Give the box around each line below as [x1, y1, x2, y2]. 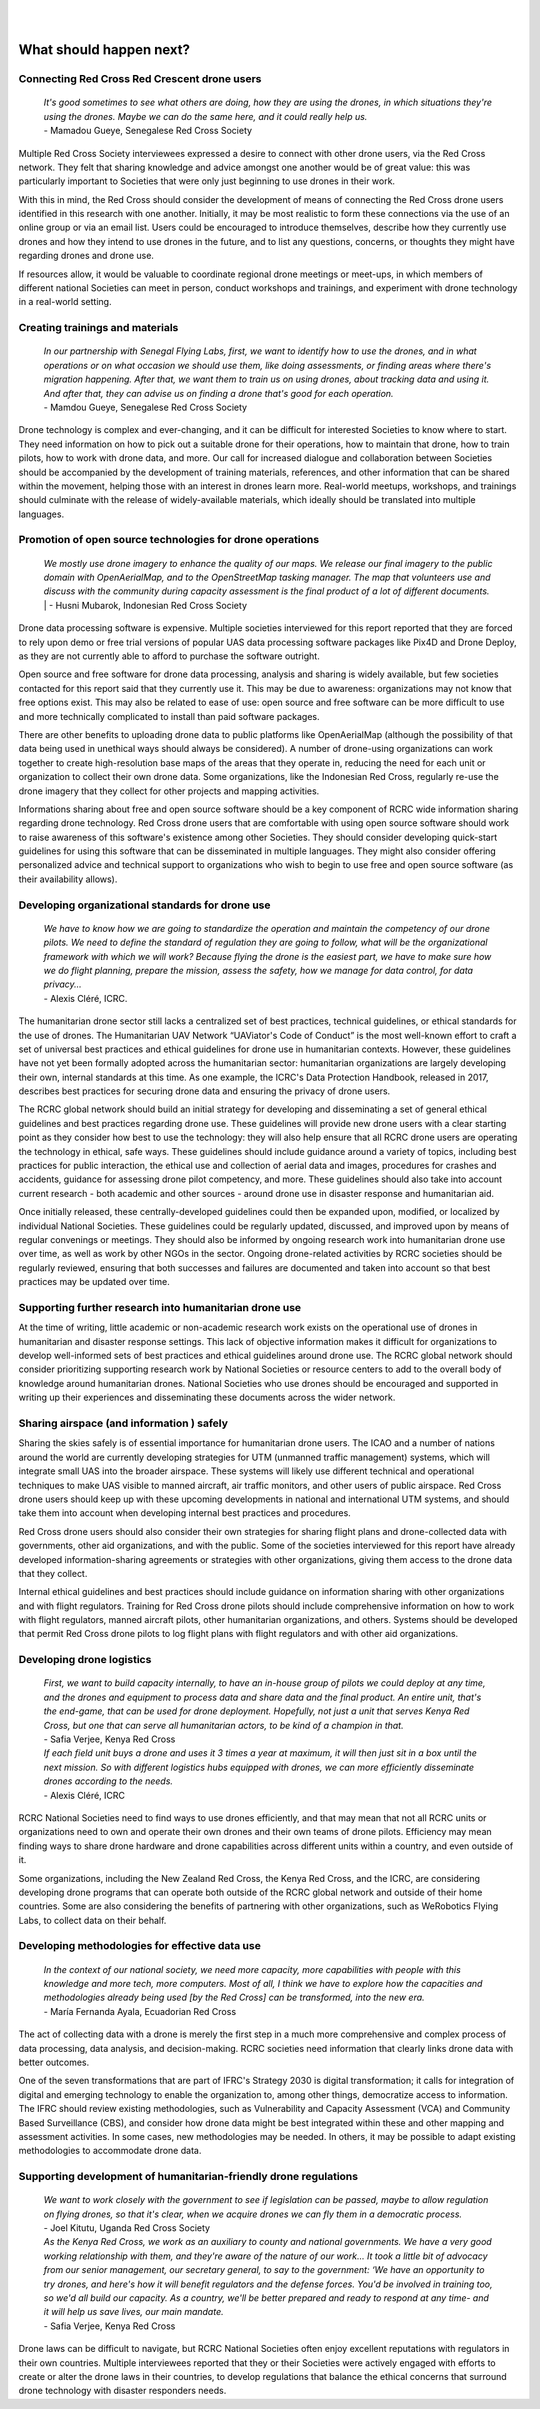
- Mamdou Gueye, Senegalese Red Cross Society [43, 401, 248, 413]
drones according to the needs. [43, 1775, 174, 1787]
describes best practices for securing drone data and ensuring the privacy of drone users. [18, 1085, 391, 1097]
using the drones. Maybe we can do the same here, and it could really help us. [43, 110, 368, 122]
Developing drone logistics [18, 1653, 152, 1667]
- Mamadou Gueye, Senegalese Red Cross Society [43, 125, 253, 137]
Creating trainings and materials [18, 321, 179, 335]
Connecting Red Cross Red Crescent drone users [18, 72, 262, 86]
